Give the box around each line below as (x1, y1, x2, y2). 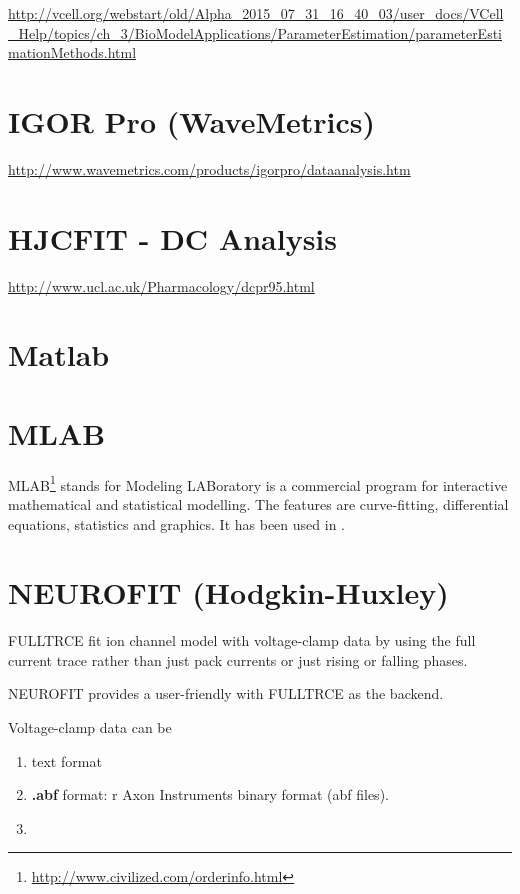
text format (31, 750, 102, 771)
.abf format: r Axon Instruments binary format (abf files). (31, 784, 389, 805)
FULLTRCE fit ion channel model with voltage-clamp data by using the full (8, 630, 476, 651)
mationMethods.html (8, 42, 137, 63)
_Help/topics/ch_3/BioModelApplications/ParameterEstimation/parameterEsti (8, 22, 503, 43)
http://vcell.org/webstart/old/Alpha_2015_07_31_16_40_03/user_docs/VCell (8, 3, 504, 23)
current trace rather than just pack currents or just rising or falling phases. (8, 649, 468, 670)
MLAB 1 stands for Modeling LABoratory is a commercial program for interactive (8, 471, 508, 495)
